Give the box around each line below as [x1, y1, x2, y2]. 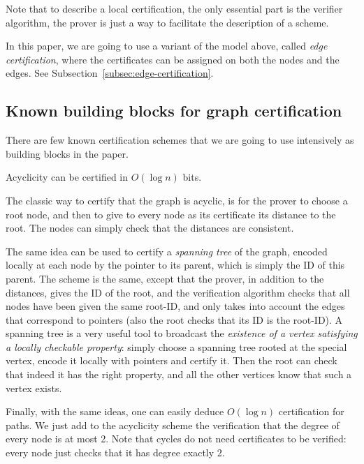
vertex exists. [6, 380, 62, 395]
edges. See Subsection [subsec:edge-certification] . [6, 66, 214, 80]
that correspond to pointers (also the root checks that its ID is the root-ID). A [6, 312, 343, 327]
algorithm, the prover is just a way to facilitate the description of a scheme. [6, 15, 329, 29]
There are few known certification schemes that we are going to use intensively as [6, 133, 354, 147]
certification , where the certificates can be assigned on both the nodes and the [6, 52, 340, 66]
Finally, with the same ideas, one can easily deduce [6, 404, 224, 419]
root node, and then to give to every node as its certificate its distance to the [6, 207, 336, 221]
